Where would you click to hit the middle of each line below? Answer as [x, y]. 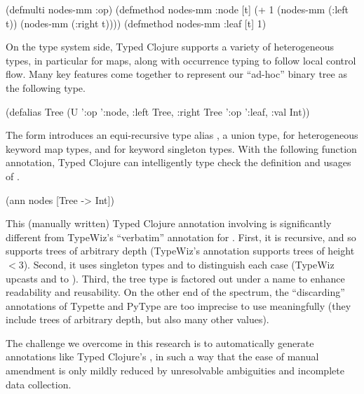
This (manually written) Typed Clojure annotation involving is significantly [169, 223]
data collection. [39, 384]
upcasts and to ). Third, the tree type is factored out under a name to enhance [175, 278]
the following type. [46, 87]
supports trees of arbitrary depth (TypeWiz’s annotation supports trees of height [180, 251]
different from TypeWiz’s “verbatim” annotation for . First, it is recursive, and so [181, 237]
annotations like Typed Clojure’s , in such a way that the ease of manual [162, 356]
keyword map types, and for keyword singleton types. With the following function [181, 148]
